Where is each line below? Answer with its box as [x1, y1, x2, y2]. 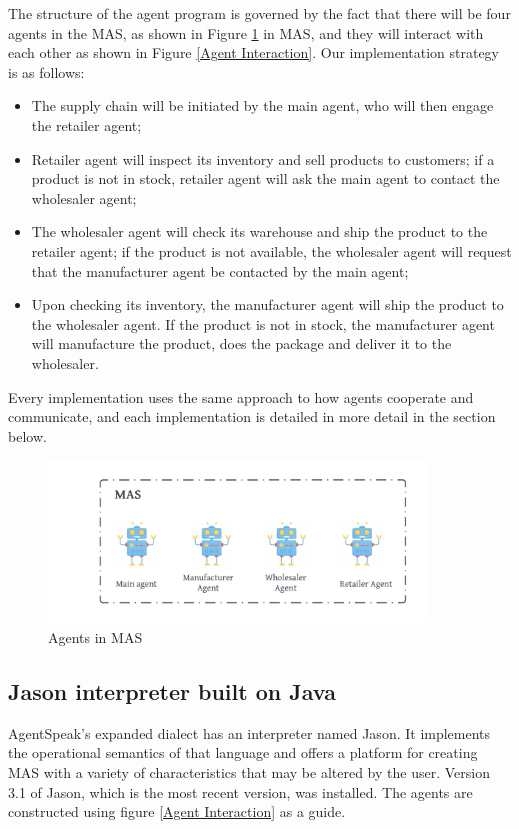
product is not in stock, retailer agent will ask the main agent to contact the [31, 168, 500, 189]
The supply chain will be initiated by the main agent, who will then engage [31, 95, 494, 116]
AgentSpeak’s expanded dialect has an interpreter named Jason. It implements [8, 722, 491, 743]
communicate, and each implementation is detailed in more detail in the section [8, 406, 496, 427]
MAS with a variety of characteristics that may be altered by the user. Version [8, 761, 490, 782]
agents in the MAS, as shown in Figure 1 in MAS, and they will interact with [8, 22, 484, 43]
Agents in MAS [48, 627, 143, 647]
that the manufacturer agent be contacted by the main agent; [31, 260, 409, 281]
